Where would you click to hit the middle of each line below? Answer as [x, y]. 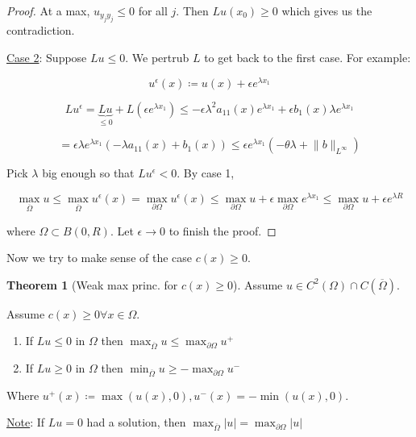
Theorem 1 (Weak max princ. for [92, 284]
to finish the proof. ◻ [223, 230]
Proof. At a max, [48, 10]
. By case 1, [206, 173]
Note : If [26, 422]
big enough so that [88, 173]
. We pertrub [157, 57]
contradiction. [41, 30]
